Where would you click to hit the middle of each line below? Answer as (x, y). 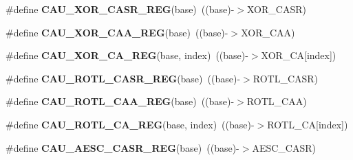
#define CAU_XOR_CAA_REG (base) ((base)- (117, 32)
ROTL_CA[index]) (308, 124)
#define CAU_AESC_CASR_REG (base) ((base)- (122, 147)
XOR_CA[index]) (299, 55)
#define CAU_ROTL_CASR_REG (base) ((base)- (123, 78)
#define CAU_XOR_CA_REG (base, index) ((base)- (127, 55)
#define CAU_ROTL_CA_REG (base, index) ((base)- (130, 124)
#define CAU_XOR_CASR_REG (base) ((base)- (120, 9)
